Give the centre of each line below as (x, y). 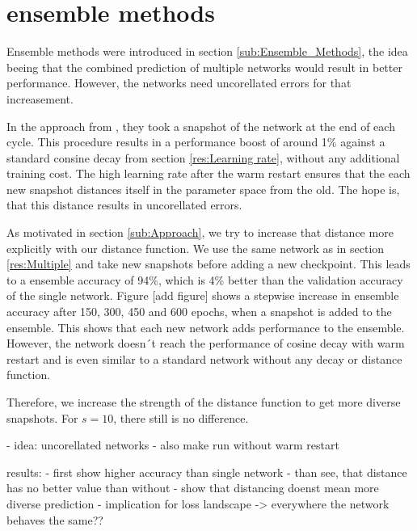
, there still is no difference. (181, 417)
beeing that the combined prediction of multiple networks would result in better (204, 67)
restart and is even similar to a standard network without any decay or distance (204, 358)
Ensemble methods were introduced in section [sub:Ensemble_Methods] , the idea (207, 51)
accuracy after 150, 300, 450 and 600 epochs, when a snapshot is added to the (199, 312)
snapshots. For (42, 417)
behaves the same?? (55, 519)
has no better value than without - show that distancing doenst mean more (193, 488)
